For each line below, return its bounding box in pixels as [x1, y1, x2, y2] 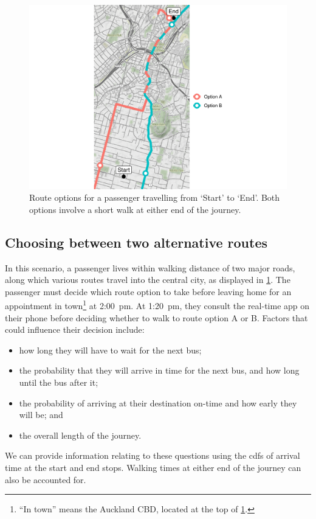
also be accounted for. [5, 473, 86, 486]
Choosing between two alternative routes [5, 232, 268, 251]
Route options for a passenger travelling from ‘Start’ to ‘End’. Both [29, 191, 280, 204]
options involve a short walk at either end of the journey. [29, 203, 241, 215]
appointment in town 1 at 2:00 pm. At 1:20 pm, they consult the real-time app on [5, 298, 310, 312]
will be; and [19, 408, 63, 421]
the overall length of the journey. [19, 428, 142, 441]
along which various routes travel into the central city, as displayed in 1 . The [5, 273, 290, 286]
